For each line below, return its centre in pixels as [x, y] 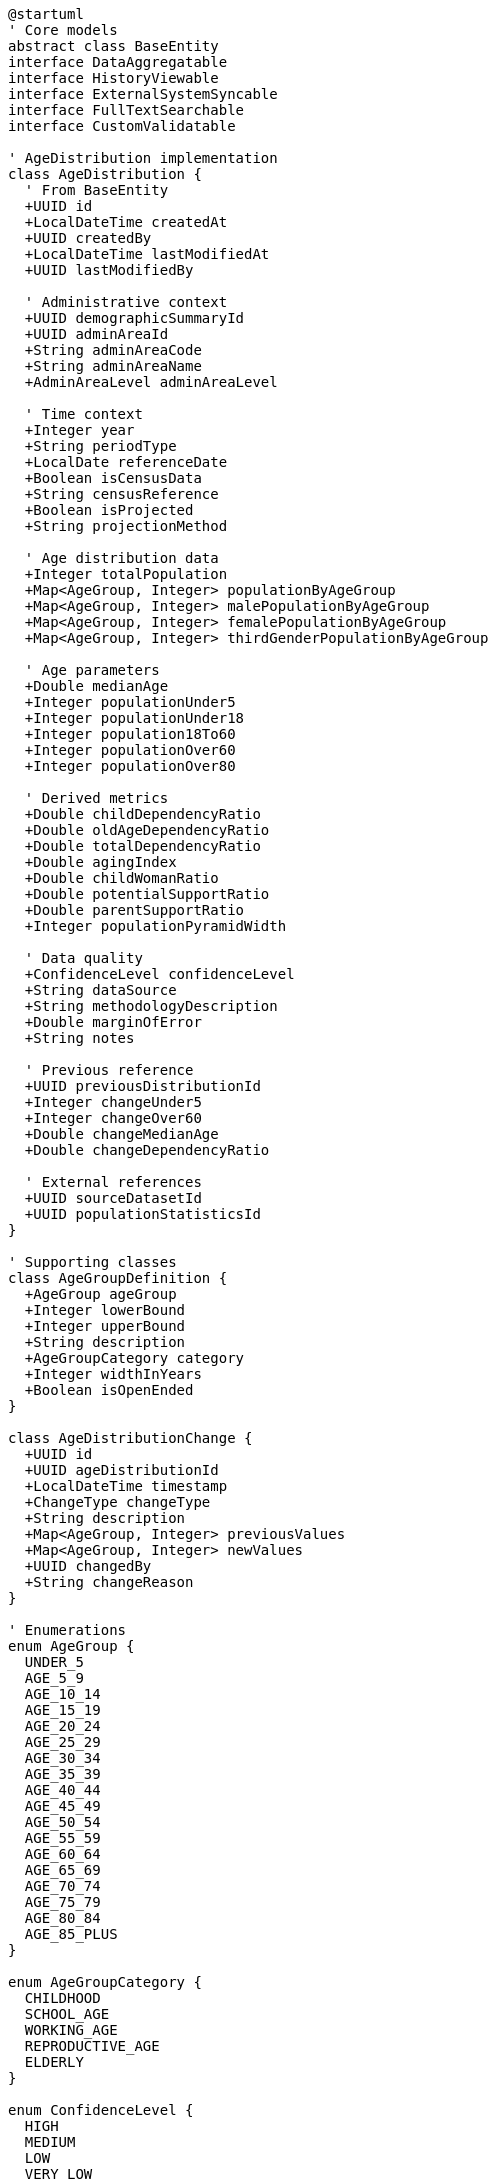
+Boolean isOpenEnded [109, 1390]
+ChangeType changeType [117, 1502]
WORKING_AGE [71, 2030]
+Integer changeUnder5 [113, 1102]
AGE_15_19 [62, 1710]
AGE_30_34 [62, 1758]
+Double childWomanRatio [121, 878]
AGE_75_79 [62, 1902]
